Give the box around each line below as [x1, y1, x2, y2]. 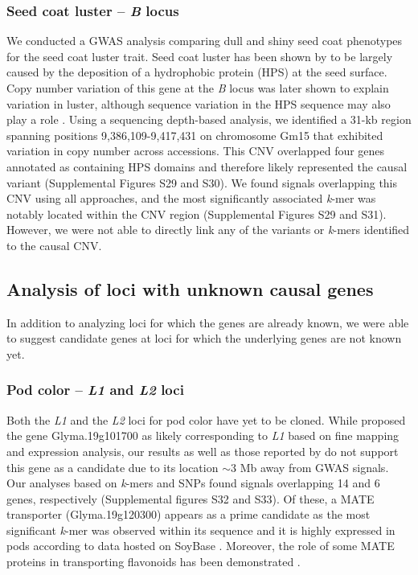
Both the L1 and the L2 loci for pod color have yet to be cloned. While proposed [6, 411, 406, 428]
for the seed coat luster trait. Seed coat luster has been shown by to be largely [6, 47, 393, 64]
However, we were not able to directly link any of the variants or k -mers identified [6, 221, 410, 238]
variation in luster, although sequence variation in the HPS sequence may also [6, 95, 391, 112]
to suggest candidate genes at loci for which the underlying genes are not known [6, 330, 402, 347]
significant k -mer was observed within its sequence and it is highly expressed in [6, 521, 395, 538]
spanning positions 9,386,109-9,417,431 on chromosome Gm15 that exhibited [6, 126, 383, 143]
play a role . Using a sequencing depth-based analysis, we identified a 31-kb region [6, 111, 412, 128]
